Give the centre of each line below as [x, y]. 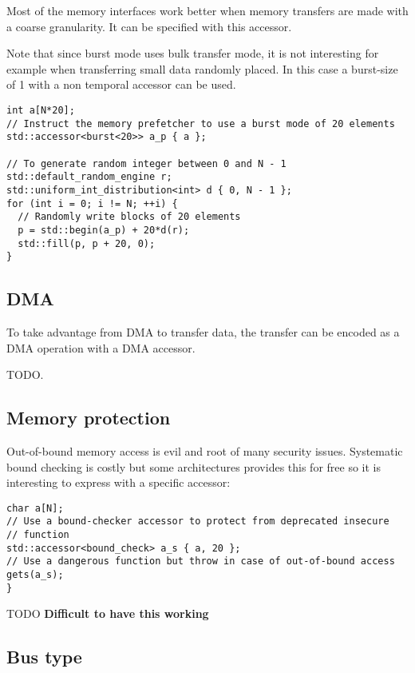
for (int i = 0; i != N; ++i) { [92, 203]
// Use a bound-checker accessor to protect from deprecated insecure [198, 522]
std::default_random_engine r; [89, 177]
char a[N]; [35, 508]
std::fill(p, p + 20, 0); [87, 243]
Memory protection [89, 418]
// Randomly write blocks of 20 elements [129, 217]
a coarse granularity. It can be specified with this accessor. [149, 26]
